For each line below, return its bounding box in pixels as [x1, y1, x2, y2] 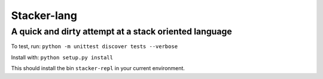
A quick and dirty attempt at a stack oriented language [11, 26, 233, 37]
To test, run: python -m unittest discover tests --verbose [11, 43, 178, 50]
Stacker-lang [11, 9, 78, 22]
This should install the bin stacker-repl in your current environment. [11, 65, 185, 72]
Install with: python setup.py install [11, 53, 114, 61]
